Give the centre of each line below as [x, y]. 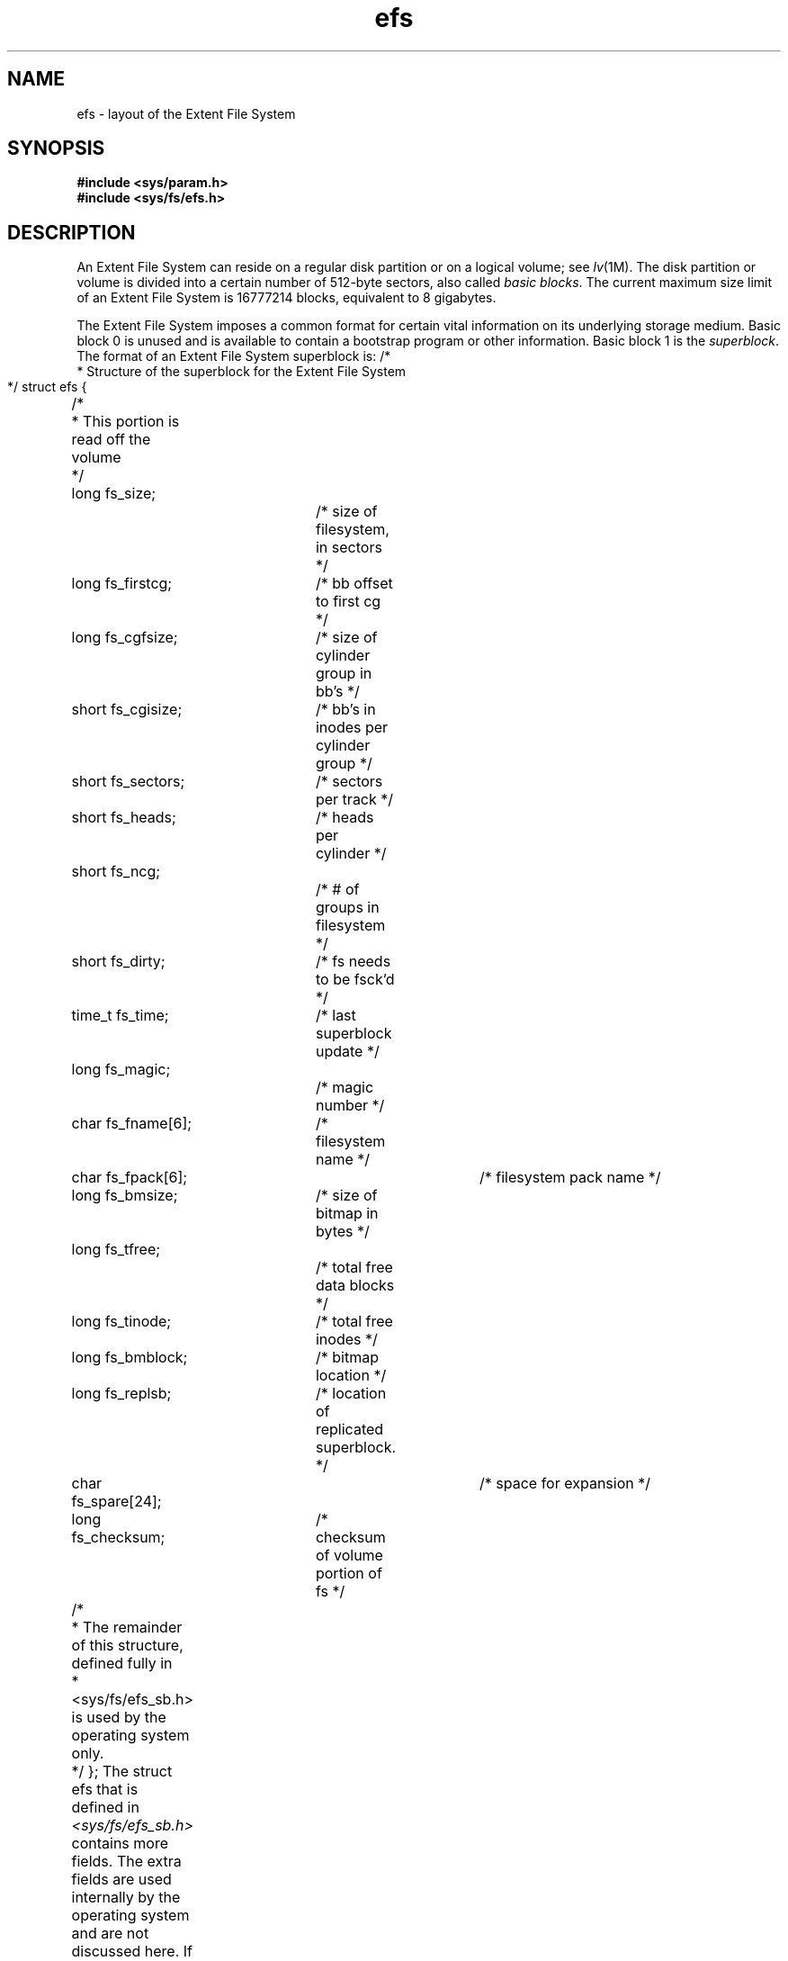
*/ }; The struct [122, 1772]
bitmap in [347, 1214]
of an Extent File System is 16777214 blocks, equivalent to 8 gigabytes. [287, 298]
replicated [349, 1430]
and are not [110, 1934]
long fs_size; [114, 494]
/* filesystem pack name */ [570, 1178]
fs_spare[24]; [116, 1502]
